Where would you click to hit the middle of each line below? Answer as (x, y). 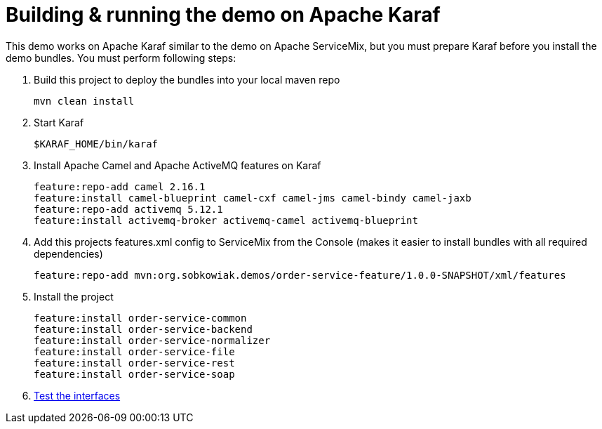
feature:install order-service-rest (134, 363)
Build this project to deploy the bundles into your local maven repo (187, 79)
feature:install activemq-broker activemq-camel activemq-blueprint (226, 220)
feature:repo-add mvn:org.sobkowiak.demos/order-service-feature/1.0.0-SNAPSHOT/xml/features (300, 275)
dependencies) (68, 253)
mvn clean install (84, 101)
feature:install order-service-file (134, 351)
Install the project (74, 296)
